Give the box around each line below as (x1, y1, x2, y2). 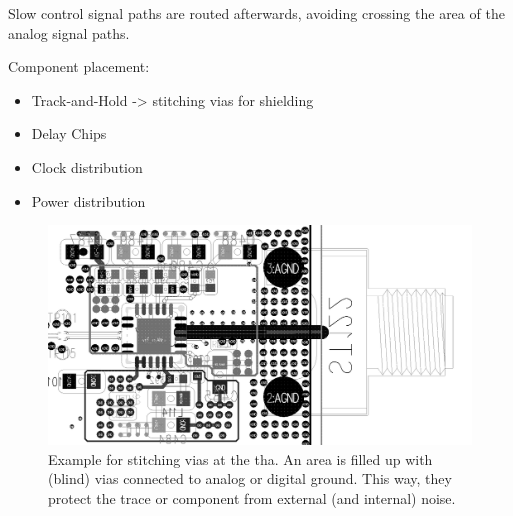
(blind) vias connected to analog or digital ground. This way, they (48, 468, 452, 489)
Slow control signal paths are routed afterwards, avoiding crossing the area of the (8, 3, 505, 23)
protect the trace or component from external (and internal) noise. (48, 487, 456, 508)
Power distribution (31, 190, 146, 211)
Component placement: (8, 56, 150, 77)
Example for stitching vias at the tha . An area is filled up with (48, 448, 433, 469)
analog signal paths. (8, 22, 130, 43)
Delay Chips (31, 123, 107, 144)
